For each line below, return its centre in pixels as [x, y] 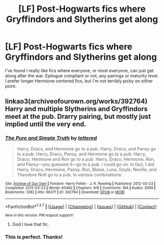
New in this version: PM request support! [39, 215]
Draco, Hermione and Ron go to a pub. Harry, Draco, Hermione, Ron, [86, 159]
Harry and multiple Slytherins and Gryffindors [76, 109]
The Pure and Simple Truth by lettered [51, 138]
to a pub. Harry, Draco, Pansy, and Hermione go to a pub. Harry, [82, 154]
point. [11, 86]
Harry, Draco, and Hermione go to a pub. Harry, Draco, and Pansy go [86, 149]
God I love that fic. [31, 225]
